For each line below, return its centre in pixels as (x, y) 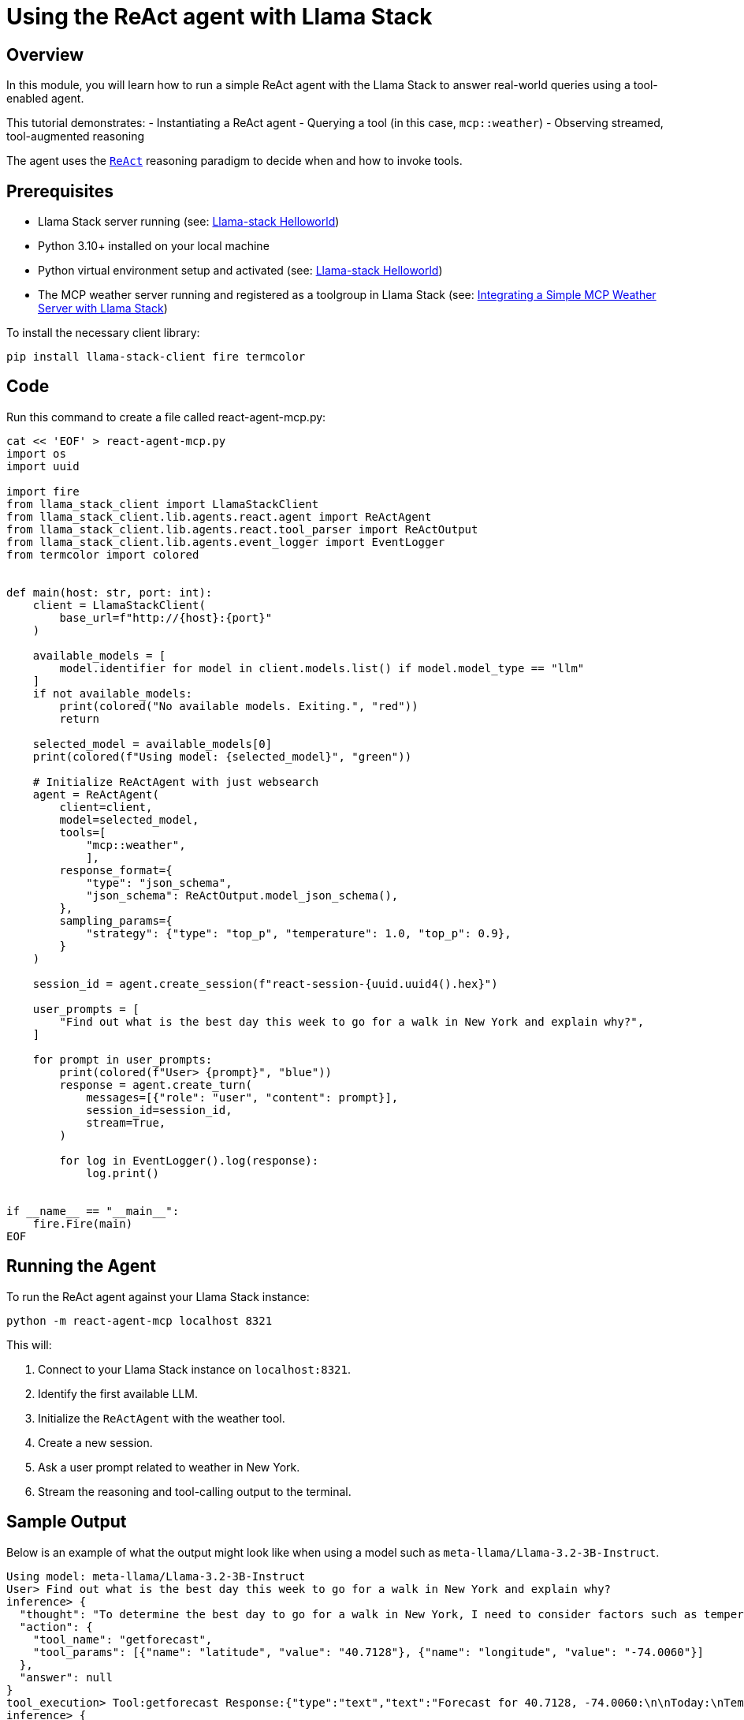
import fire (43, 491)
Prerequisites (60, 191)
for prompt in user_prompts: (123, 1059)
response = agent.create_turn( (156, 1084)
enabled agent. (45, 99)
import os (36, 453)
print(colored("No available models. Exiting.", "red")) (239, 706)
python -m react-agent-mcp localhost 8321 (139, 1320)
